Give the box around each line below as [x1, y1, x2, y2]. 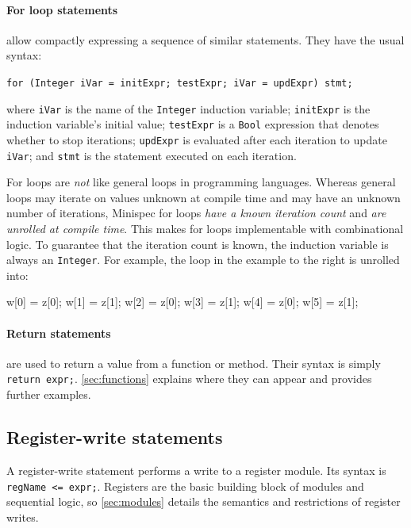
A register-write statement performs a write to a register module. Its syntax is [6, 461, 386, 478]
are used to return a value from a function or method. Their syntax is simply [6, 354, 381, 371]
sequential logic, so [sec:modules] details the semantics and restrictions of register [6, 493, 401, 510]
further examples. [6, 386, 91, 403]
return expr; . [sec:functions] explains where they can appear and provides [6, 370, 372, 387]
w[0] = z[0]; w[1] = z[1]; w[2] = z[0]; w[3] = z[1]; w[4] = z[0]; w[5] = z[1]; [6, 293, 359, 310]
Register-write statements [6, 425, 223, 450]
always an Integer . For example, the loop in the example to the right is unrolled [6, 251, 400, 268]
